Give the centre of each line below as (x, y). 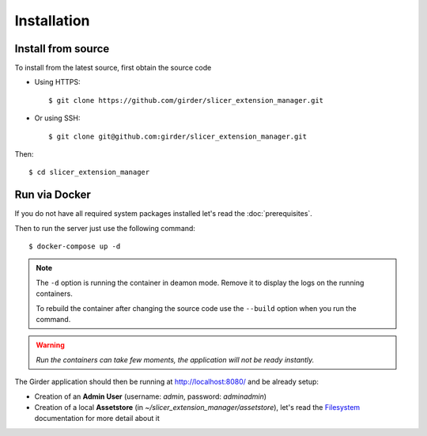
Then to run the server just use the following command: (105, 228)
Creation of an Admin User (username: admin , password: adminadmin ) (151, 396)
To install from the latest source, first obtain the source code (113, 68)
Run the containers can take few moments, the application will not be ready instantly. (175, 359)
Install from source (62, 49)
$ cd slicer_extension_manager (89, 173)
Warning (50, 345)
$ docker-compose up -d (75, 246)
